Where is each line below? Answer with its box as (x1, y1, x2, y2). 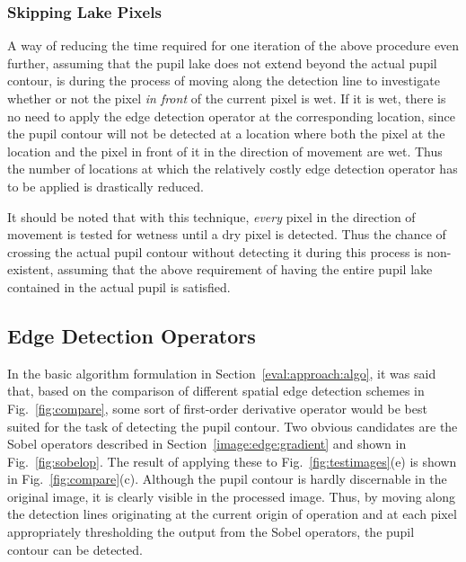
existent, (7, 260, 54, 279)
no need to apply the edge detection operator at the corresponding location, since (7, 106, 455, 125)
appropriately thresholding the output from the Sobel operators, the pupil (7, 522, 415, 541)
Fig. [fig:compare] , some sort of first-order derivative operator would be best (7, 398, 427, 417)
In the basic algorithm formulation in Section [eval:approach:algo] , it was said (7, 363, 436, 382)
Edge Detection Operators (7, 321, 256, 349)
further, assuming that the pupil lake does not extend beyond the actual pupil (7, 53, 437, 72)
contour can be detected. (7, 540, 143, 558)
